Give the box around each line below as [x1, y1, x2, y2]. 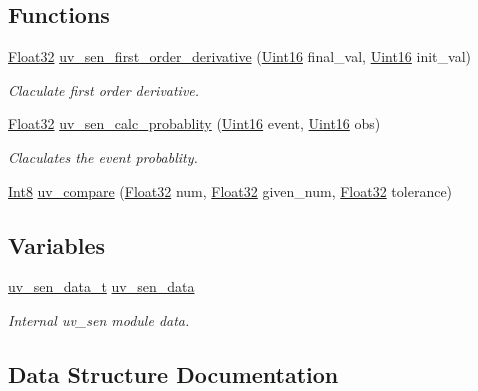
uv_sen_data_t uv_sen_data [8, 276, 195, 297]
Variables [8, 229, 106, 260]
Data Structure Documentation [8, 358, 339, 389]
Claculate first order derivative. [8, 79, 200, 100]
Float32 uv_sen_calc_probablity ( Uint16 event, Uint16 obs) [8, 113, 381, 134]
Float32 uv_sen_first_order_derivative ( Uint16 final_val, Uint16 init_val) [8, 46, 471, 67]
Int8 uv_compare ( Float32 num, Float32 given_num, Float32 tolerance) [8, 180, 453, 201]
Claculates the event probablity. [8, 146, 198, 167]
